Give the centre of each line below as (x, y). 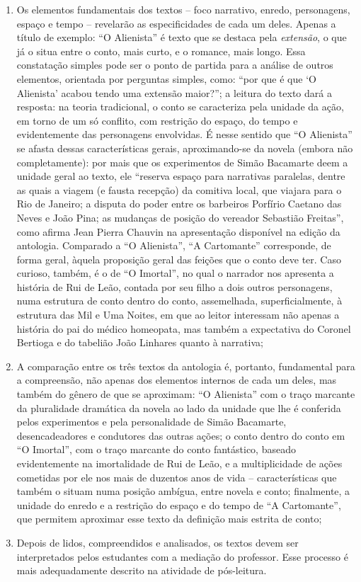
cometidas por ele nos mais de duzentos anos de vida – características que (177, 477)
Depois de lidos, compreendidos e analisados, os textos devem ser (157, 542)
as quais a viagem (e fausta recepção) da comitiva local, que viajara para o (179, 189)
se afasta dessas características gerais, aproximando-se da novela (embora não (185, 148)
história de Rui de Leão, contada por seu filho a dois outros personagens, (174, 286)
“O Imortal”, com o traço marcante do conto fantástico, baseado (156, 449)
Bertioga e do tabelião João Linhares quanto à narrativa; (140, 342)
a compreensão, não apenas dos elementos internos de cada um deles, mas (177, 380)
